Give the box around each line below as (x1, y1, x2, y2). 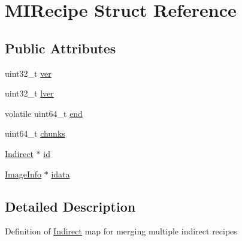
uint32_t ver (5, 67, 52, 79)
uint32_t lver (5, 87, 54, 100)
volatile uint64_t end (5, 107, 83, 119)
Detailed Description (5, 197, 136, 215)
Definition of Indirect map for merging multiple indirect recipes (5, 225, 237, 237)
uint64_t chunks (5, 127, 65, 140)
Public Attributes (5, 38, 116, 57)
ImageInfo (5, 167, 42, 180)
